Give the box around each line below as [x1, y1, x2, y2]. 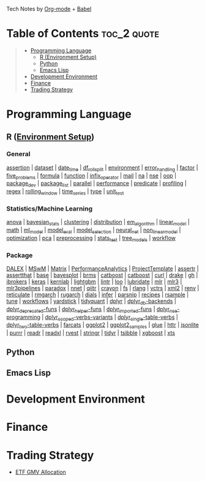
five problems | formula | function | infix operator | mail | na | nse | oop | [6, 171, 177, 181]
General [6, 150, 31, 158]
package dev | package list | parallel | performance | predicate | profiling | [6, 180, 187, 188]
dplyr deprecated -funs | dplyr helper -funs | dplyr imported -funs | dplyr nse [6, 305, 177, 314]
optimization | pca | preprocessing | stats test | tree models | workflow [6, 234, 176, 243]
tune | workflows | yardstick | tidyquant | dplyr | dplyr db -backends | [6, 297, 176, 306]
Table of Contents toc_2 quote [6, 27, 160, 40]
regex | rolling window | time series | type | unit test [6, 188, 124, 196]
